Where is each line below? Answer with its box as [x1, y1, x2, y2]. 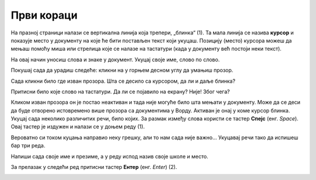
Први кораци [11, 9, 78, 22]
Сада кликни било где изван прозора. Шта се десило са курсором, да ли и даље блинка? [11, 77, 236, 84]
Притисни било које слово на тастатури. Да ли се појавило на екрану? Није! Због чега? [11, 88, 231, 95]
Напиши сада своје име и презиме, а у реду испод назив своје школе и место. [11, 153, 209, 160]
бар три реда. [11, 142, 46, 149]
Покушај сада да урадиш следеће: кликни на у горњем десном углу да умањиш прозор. [11, 67, 233, 74]
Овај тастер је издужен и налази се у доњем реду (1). [11, 123, 145, 130]
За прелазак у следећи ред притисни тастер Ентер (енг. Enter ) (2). [11, 164, 177, 171]
